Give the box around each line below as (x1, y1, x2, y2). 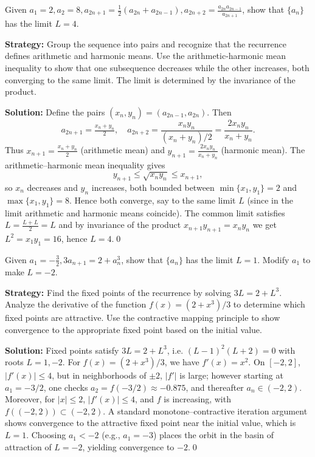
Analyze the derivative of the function (5, 298, 147, 311)
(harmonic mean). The (221, 143, 305, 156)
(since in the (247, 193, 293, 206)
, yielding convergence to (82, 440, 175, 453)
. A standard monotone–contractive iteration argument (103, 404, 308, 417)
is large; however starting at (179, 369, 283, 382)
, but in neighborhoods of (52, 369, 147, 382)
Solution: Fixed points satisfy (5, 343, 119, 356)
